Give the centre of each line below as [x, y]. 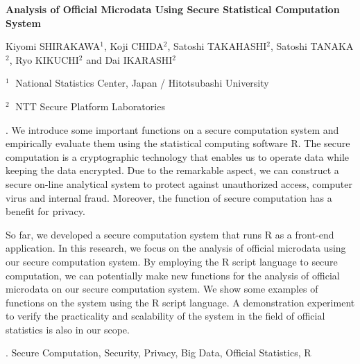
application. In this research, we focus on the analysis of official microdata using [176, 248]
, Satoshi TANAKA [312, 46]
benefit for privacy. [45, 211]
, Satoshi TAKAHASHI [217, 46]
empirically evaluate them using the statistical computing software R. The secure [178, 143]
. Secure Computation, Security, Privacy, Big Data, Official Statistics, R [158, 353]
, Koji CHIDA [134, 46]
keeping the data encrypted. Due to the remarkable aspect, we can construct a [172, 170]
